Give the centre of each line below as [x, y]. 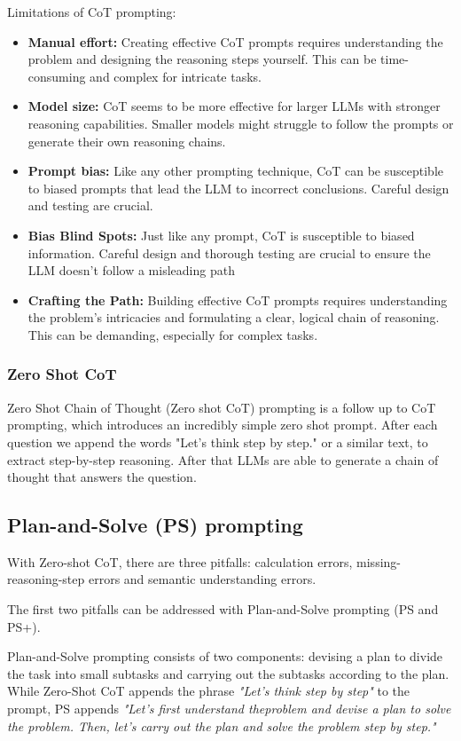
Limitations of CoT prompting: [92, 12]
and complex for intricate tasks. [176, 76]
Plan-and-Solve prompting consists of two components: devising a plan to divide [225, 656]
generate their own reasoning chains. [127, 141]
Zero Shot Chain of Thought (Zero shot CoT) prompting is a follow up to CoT [222, 407]
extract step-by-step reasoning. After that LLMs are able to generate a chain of [223, 459]
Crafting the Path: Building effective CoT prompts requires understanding [238, 300]
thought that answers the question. [102, 477]
